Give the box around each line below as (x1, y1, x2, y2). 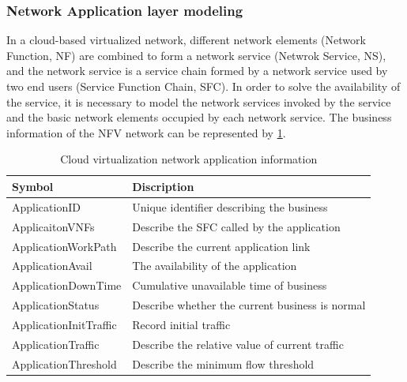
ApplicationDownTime (12, 277, 122, 294)
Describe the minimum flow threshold (132, 355, 315, 372)
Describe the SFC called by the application (132, 218, 341, 234)
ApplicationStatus (12, 297, 100, 313)
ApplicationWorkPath (12, 238, 117, 254)
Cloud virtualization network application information (60, 151, 318, 167)
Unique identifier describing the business (132, 198, 328, 215)
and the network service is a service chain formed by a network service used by (6, 62, 388, 79)
